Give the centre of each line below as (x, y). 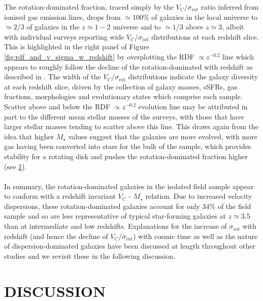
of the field (234, 206)
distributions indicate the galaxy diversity (193, 77)
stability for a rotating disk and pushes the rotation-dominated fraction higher (126, 156)
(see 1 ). (15, 166)
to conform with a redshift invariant (60, 196)
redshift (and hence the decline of (56, 236)
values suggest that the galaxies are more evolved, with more (163, 136)
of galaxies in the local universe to (205, 17)
